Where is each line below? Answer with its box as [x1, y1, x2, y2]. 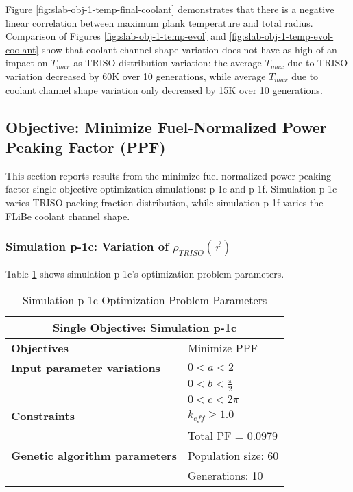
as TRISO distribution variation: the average [73, 56, 262, 70]
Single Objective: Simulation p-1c [53, 319, 237, 335]
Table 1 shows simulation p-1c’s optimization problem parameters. [5, 267, 284, 281]
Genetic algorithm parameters [11, 447, 177, 463]
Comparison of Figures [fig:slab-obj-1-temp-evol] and [5, 29, 226, 43]
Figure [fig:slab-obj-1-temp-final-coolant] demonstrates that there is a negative [5, 2, 334, 16]
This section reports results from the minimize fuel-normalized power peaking [5, 168, 332, 182]
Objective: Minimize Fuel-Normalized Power [5, 116, 327, 137]
